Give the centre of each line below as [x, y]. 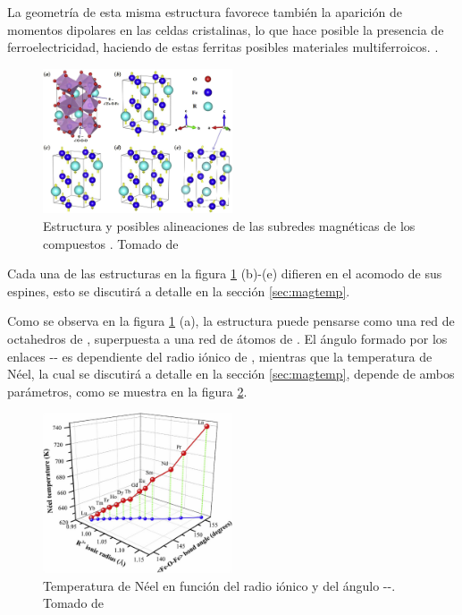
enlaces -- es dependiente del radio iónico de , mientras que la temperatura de [220, 356]
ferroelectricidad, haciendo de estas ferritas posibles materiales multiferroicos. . [223, 47]
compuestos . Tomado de [111, 243]
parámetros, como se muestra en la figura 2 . [127, 391]
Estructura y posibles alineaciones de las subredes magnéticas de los [229, 226]
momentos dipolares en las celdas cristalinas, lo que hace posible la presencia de [226, 29]
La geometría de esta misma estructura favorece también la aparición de [205, 12]
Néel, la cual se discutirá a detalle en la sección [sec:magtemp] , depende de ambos [231, 374]
